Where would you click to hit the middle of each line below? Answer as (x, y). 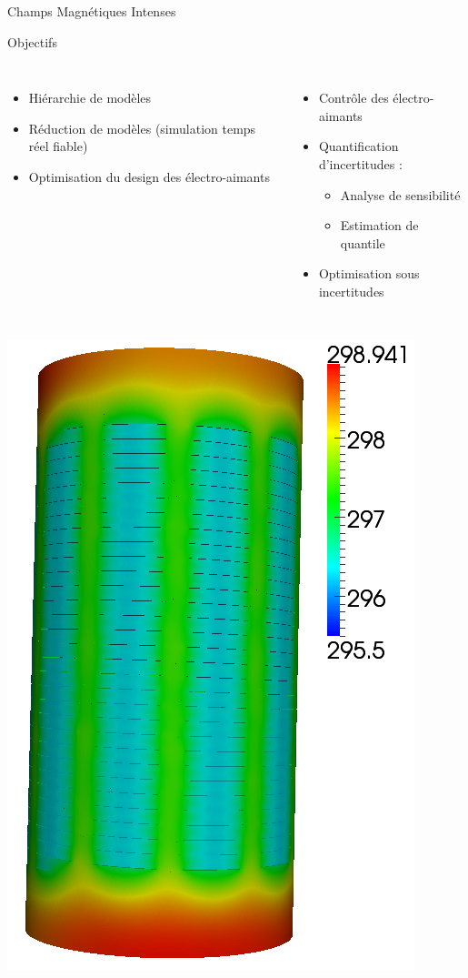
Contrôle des (353, 98)
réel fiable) (58, 146)
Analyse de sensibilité (400, 194)
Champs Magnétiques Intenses (92, 11)
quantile (363, 242)
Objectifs (32, 41)
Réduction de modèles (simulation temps (142, 128)
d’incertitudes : (360, 163)
